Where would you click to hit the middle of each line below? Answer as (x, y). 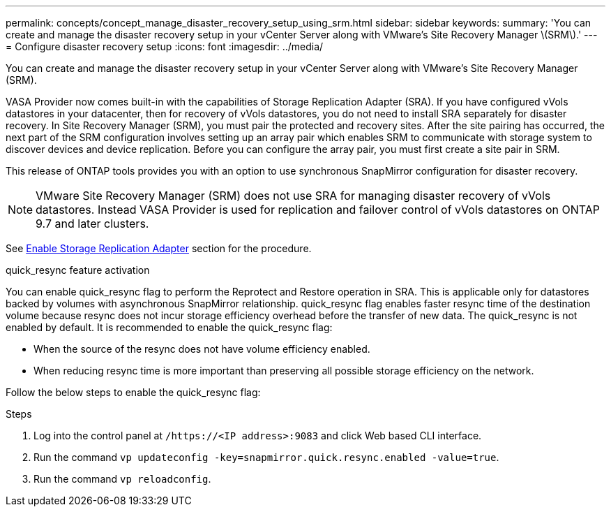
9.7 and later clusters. (92, 224)
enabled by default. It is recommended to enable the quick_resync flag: (169, 327)
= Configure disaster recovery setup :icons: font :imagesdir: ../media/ (165, 46)
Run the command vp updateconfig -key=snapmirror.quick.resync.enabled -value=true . (266, 457)
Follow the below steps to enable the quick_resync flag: (133, 392)
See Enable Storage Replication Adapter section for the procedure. (159, 248)
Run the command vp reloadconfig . (122, 479)
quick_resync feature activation (78, 270)
